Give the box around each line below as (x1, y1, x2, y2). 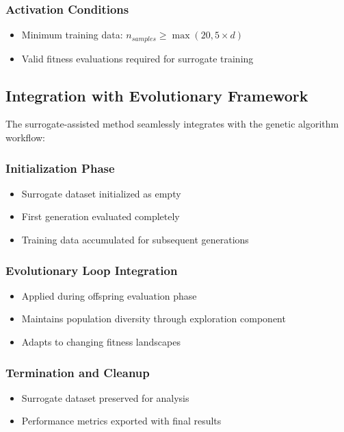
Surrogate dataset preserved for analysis (21, 390, 189, 405)
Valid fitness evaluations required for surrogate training (21, 51, 254, 65)
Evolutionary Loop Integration (5, 261, 178, 278)
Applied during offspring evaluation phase (21, 288, 197, 302)
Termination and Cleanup (5, 363, 150, 381)
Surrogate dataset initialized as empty (21, 186, 181, 200)
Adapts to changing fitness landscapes (21, 335, 181, 349)
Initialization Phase (5, 159, 115, 176)
